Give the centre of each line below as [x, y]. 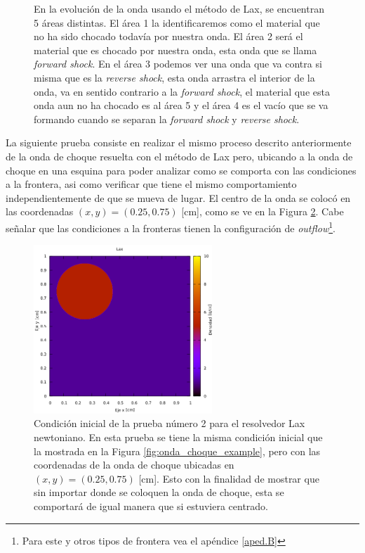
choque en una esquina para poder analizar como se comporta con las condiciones [181, 170]
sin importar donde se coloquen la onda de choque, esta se [159, 492]
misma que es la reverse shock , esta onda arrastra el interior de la [174, 77]
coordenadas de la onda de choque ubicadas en [134, 465]
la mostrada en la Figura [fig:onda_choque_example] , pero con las [177, 451]
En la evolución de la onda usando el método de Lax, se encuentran [179, 8]
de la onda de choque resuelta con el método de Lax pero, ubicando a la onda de [179, 156]
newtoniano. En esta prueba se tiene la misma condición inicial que [178, 437]
